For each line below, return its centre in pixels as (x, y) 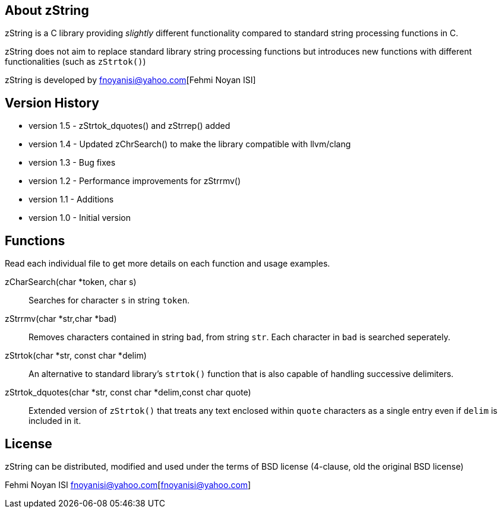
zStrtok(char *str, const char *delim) (76, 356)
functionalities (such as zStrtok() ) (75, 62)
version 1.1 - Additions (71, 199)
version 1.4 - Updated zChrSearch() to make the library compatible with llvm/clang (190, 144)
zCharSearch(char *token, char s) (71, 282)
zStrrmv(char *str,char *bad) (61, 319)
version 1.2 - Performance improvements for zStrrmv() (135, 181)
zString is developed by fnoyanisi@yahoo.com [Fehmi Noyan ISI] (130, 80)
